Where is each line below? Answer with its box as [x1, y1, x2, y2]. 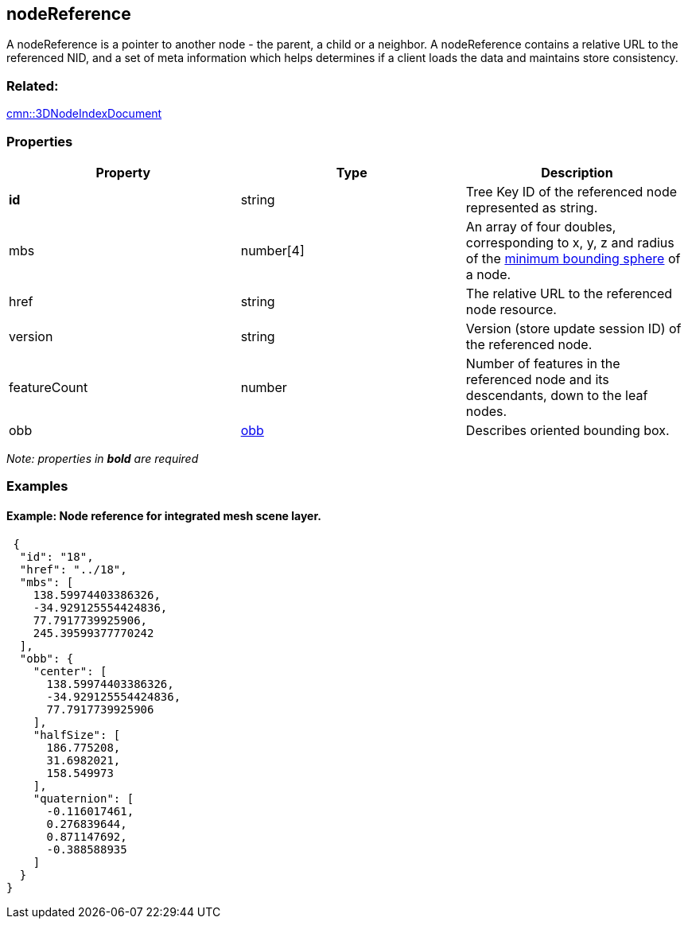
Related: [6, 77, 59, 94]
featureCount [9, 379, 88, 395]
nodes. [465, 402, 507, 419]
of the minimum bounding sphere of [465, 250, 681, 266]
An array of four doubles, [465, 218, 616, 235]
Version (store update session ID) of [465, 320, 682, 336]
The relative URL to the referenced [465, 285, 673, 301]
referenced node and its [465, 371, 609, 387]
